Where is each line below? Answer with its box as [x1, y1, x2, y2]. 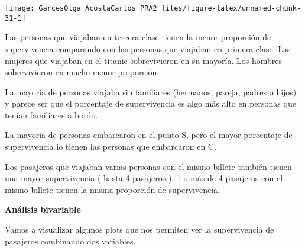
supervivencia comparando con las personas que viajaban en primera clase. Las [5, 42, 291, 54]
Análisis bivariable [5, 203, 81, 215]
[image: [5, 4, 35, 12]
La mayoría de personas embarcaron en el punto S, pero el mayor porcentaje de [5, 128, 293, 141]
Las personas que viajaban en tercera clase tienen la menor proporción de [5, 31, 271, 43]
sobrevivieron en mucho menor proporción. [5, 66, 160, 78]
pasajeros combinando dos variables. [5, 234, 136, 247]
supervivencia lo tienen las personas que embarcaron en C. [5, 140, 216, 153]
